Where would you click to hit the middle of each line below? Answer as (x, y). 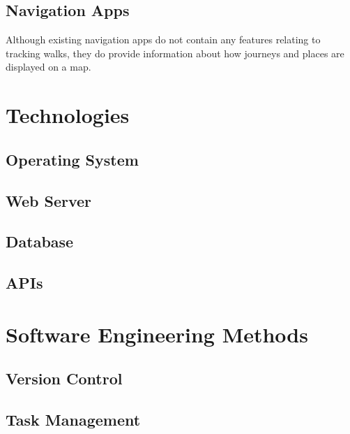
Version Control (64, 378)
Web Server (49, 200)
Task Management (73, 420)
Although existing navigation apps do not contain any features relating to (163, 39)
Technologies (68, 115)
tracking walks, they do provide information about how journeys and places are (175, 53)
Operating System (72, 159)
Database (40, 241)
